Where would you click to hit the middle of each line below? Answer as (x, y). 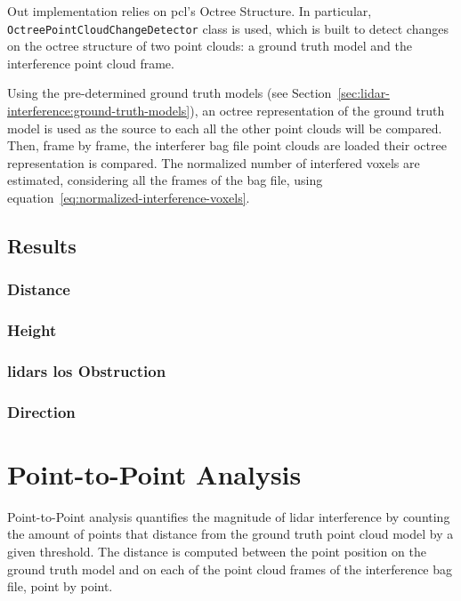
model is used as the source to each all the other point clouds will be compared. (225, 128)
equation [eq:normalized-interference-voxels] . (129, 197)
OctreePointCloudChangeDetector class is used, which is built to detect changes (228, 28)
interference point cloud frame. (91, 63)
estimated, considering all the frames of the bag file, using (165, 180)
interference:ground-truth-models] (99, 111)
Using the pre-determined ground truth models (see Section (170, 93)
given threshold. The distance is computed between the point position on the (217, 552)
